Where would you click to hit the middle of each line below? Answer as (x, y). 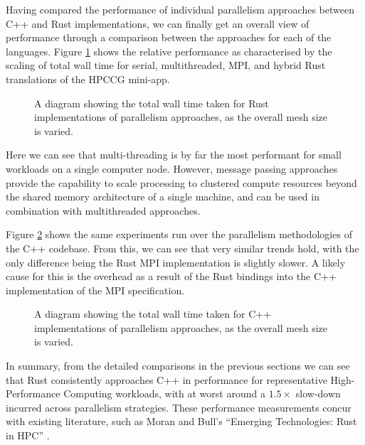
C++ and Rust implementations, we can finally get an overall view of (158, 23)
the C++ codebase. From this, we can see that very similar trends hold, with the (182, 248)
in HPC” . (28, 435)
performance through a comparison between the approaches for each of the (169, 37)
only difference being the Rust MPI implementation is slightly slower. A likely (176, 262)
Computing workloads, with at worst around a (164, 393)
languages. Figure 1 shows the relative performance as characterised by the (169, 51)
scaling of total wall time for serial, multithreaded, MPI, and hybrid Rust (166, 65)
